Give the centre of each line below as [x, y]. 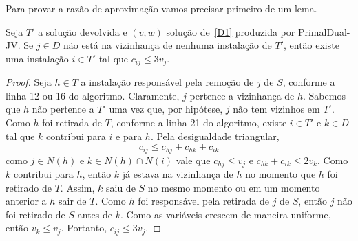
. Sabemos [324, 95]
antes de [95, 214]
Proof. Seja [29, 82]
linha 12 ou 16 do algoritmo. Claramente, [93, 95]
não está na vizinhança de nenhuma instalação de [168, 45]
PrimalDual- [324, 31]
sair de [72, 201]
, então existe [311, 45]
